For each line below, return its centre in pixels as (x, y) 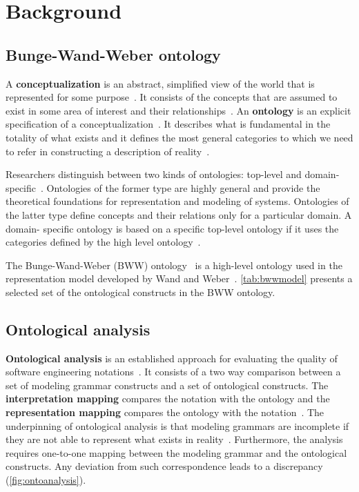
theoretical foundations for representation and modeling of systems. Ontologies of (177, 201)
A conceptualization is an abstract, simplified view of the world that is (160, 83)
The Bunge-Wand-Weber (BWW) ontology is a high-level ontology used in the (174, 265)
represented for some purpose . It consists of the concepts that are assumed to (172, 97)
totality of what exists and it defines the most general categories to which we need (179, 137)
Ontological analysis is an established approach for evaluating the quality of (172, 358)
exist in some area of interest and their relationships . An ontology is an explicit (178, 110)
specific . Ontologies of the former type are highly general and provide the (163, 187)
